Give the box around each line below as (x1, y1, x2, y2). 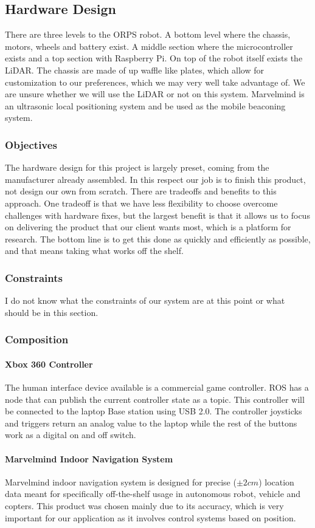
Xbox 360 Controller (5, 357, 93, 370)
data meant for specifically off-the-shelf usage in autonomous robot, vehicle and (5, 487, 301, 500)
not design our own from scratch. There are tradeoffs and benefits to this (5, 185, 277, 197)
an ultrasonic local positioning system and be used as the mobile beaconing (5, 99, 286, 112)
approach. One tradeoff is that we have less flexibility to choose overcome (5, 196, 278, 209)
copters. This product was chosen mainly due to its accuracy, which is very (5, 499, 284, 512)
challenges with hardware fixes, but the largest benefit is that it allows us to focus (5, 208, 310, 221)
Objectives (5, 137, 57, 152)
